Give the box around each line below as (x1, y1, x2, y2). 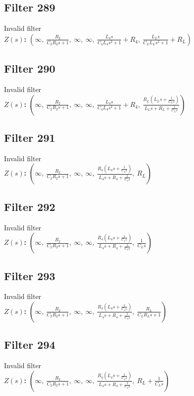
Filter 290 (4, 61, 56, 76)
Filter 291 (4, 129, 56, 145)
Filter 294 (4, 337, 56, 352)
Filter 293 (4, 268, 56, 283)
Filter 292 (4, 198, 56, 214)
